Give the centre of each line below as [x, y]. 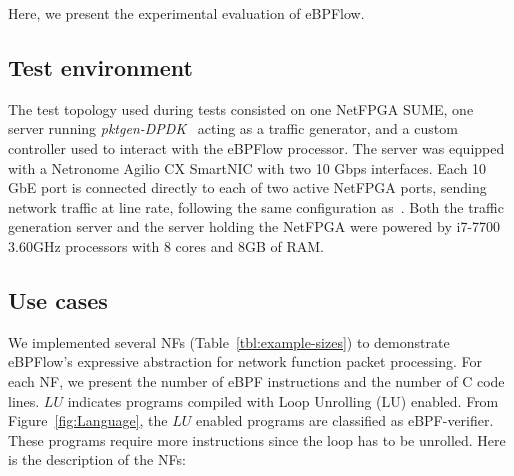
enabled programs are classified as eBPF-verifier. [344, 420]
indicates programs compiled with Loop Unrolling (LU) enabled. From [283, 400]
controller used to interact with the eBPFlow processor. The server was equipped [256, 147]
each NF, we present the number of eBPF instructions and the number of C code [256, 380]
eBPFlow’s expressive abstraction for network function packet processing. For [245, 361]
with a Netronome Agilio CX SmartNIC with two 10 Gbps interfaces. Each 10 [247, 167]
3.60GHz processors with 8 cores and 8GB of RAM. [166, 245]
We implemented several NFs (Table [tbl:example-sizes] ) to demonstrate [229, 341]
